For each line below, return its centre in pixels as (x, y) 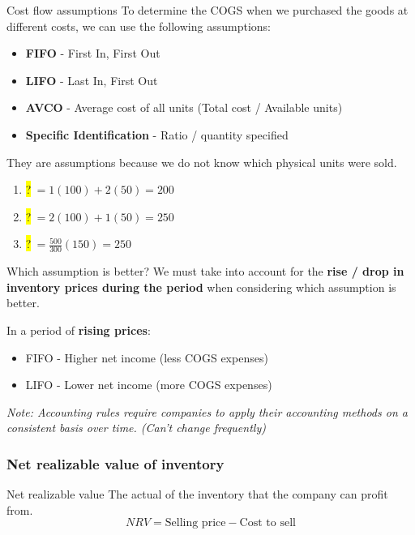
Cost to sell (267, 523)
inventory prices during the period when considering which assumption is (201, 287)
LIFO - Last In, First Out (92, 80)
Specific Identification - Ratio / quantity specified (157, 134)
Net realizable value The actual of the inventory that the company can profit (197, 494)
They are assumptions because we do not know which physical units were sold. (202, 162)
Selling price (195, 523)
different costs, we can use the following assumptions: (139, 26)
